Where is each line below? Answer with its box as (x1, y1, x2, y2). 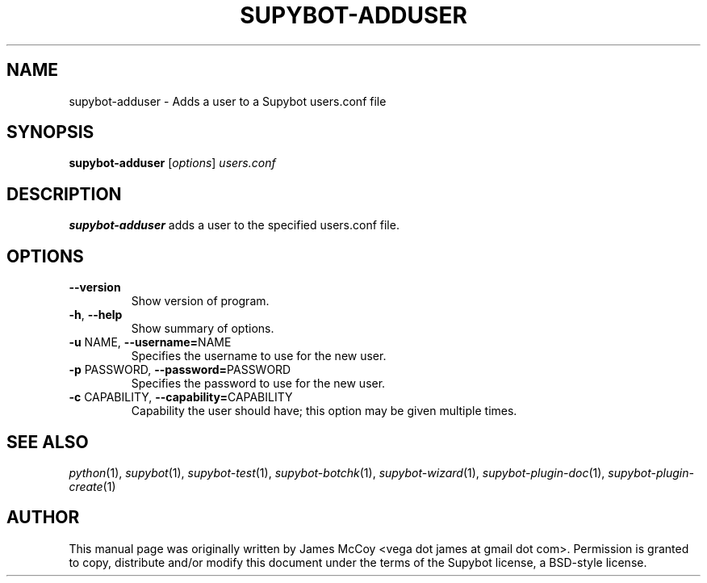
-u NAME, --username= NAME (69, 335, 232, 350)
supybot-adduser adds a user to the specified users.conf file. (69, 218, 400, 233)
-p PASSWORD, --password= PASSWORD (69, 363, 291, 377)
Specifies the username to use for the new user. (131, 349, 387, 363)
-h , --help (69, 308, 123, 322)
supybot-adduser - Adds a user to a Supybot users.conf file (69, 94, 387, 108)
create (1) (69, 479, 116, 493)
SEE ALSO (6, 431, 89, 452)
